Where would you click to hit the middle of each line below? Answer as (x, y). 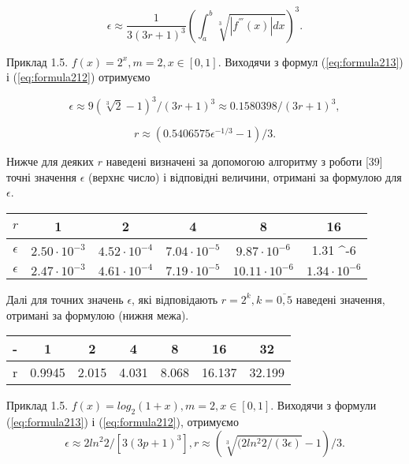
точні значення (42, 176)
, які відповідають (175, 299)
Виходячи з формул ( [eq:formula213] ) (314, 61)
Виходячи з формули (327, 405)
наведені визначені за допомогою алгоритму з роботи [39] (244, 161)
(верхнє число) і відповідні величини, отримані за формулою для (245, 176)
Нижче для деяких (50, 161)
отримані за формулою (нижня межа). (98, 314)
